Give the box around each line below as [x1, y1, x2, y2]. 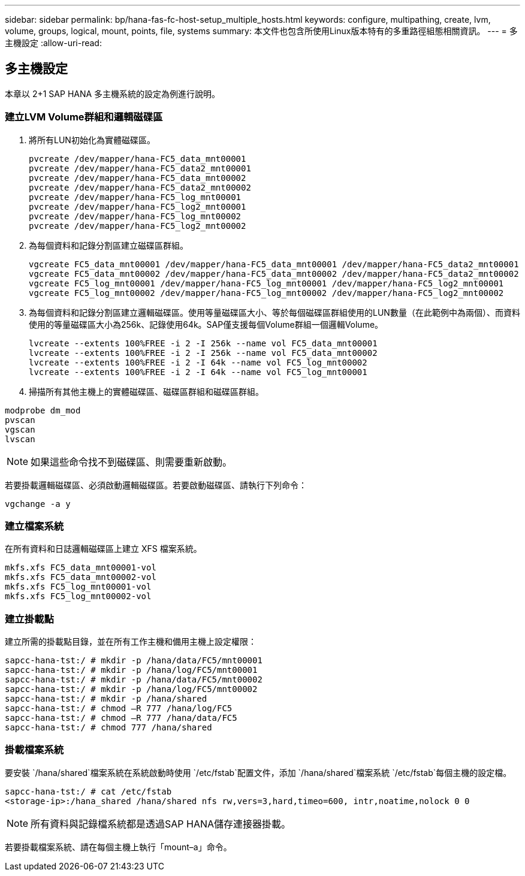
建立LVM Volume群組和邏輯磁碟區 [5, 111, 163, 123]
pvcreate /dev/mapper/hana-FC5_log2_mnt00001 [29, 201, 246, 212]
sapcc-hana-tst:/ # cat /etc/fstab [5, 786, 172, 796]
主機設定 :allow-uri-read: [5, 38, 102, 48]
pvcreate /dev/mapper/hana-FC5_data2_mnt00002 [29, 182, 251, 192]
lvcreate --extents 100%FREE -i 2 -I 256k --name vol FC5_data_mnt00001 [29, 338, 378, 348]
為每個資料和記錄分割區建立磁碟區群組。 [29, 240, 188, 250]
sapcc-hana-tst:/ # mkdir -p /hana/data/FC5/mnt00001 [5, 656, 262, 666]
